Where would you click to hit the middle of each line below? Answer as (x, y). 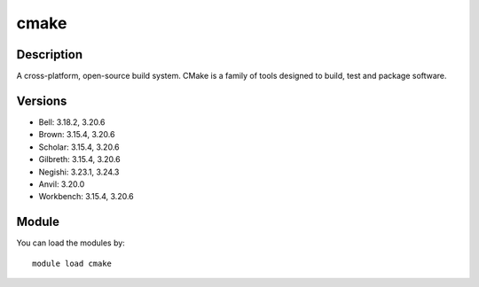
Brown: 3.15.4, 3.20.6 (77, 135)
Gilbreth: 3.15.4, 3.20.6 (79, 159)
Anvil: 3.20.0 (62, 184)
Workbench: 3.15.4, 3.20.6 (86, 197)
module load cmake (72, 263)
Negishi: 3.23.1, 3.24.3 (79, 172)
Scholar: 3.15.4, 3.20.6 (79, 147)
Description (50, 54)
